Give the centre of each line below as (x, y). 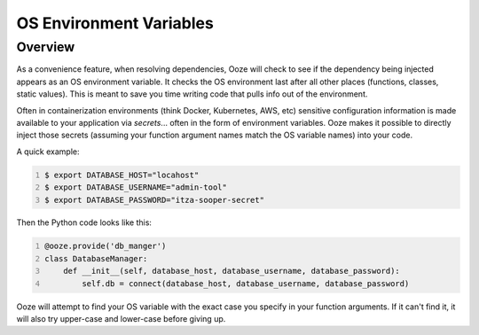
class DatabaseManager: (96, 258)
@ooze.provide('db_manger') (106, 246)
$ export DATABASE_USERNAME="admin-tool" (136, 187)
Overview (46, 47)
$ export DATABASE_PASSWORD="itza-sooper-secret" (155, 200)
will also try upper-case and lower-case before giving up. (121, 319)
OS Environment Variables (115, 23)
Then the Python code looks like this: (84, 222)
